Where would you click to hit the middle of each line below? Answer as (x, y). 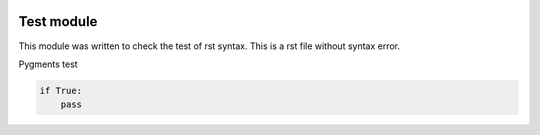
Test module (58, 21)
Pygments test (48, 64)
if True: (61, 90)
